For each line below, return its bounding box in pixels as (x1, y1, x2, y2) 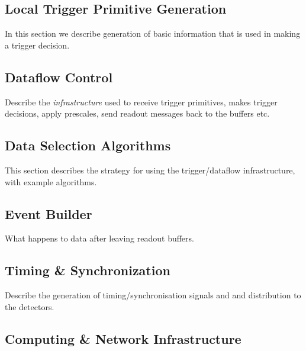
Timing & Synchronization (5, 261, 170, 279)
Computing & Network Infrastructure (5, 329, 241, 347)
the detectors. (5, 300, 54, 313)
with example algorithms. (5, 175, 97, 188)
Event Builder (5, 204, 92, 223)
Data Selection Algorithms (5, 136, 171, 154)
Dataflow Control (5, 67, 113, 86)
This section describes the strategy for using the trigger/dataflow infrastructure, (5, 163, 295, 176)
